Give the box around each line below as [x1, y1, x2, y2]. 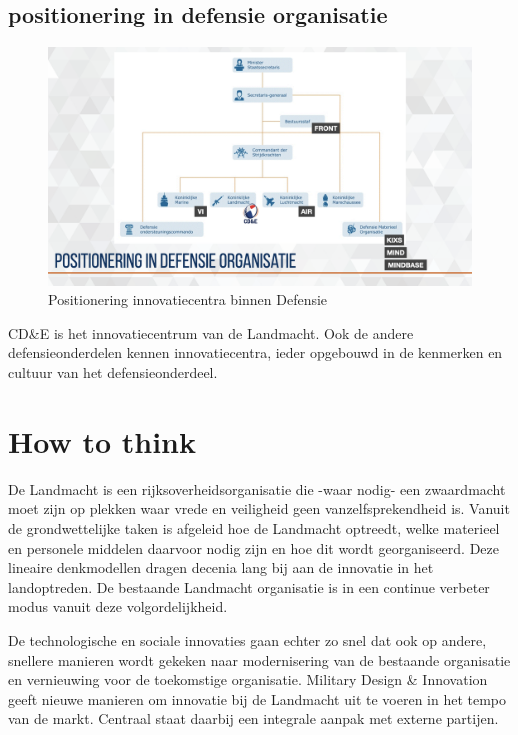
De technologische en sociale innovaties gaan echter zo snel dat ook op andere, [8, 629, 487, 650]
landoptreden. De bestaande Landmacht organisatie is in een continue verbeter [8, 576, 490, 597]
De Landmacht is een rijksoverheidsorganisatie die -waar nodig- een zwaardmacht [8, 478, 506, 499]
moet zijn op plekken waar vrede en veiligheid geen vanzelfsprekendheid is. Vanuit [8, 498, 510, 519]
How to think [8, 420, 196, 461]
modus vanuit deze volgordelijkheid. [8, 596, 228, 617]
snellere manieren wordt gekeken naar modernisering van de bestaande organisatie [8, 649, 511, 670]
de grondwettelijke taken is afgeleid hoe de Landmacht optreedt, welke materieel [8, 517, 500, 538]
